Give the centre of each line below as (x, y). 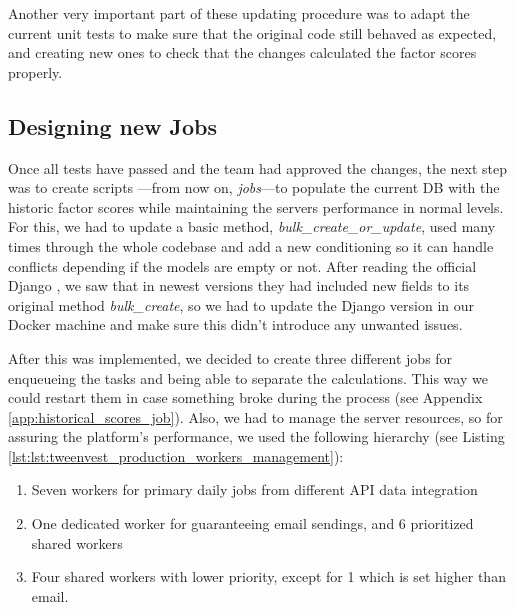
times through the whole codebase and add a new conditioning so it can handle (251, 245)
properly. (35, 71)
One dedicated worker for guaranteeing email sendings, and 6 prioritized (252, 523)
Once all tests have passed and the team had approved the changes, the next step (257, 167)
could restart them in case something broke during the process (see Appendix (245, 397)
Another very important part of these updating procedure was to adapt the (239, 13)
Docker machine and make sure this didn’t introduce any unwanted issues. (235, 324)
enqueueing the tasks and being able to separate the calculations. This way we (248, 377)
